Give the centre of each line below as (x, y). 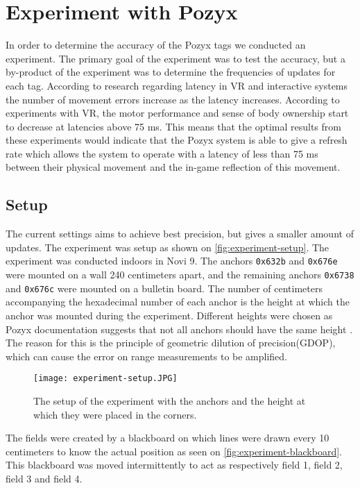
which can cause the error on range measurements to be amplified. (146, 356)
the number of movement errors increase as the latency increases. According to (173, 99)
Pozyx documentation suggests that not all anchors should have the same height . (179, 329)
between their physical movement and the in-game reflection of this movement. (173, 167)
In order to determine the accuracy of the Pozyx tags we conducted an (156, 45)
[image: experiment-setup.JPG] (105, 379)
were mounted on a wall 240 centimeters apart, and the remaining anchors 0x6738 (180, 275)
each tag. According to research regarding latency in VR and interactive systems (177, 85)
